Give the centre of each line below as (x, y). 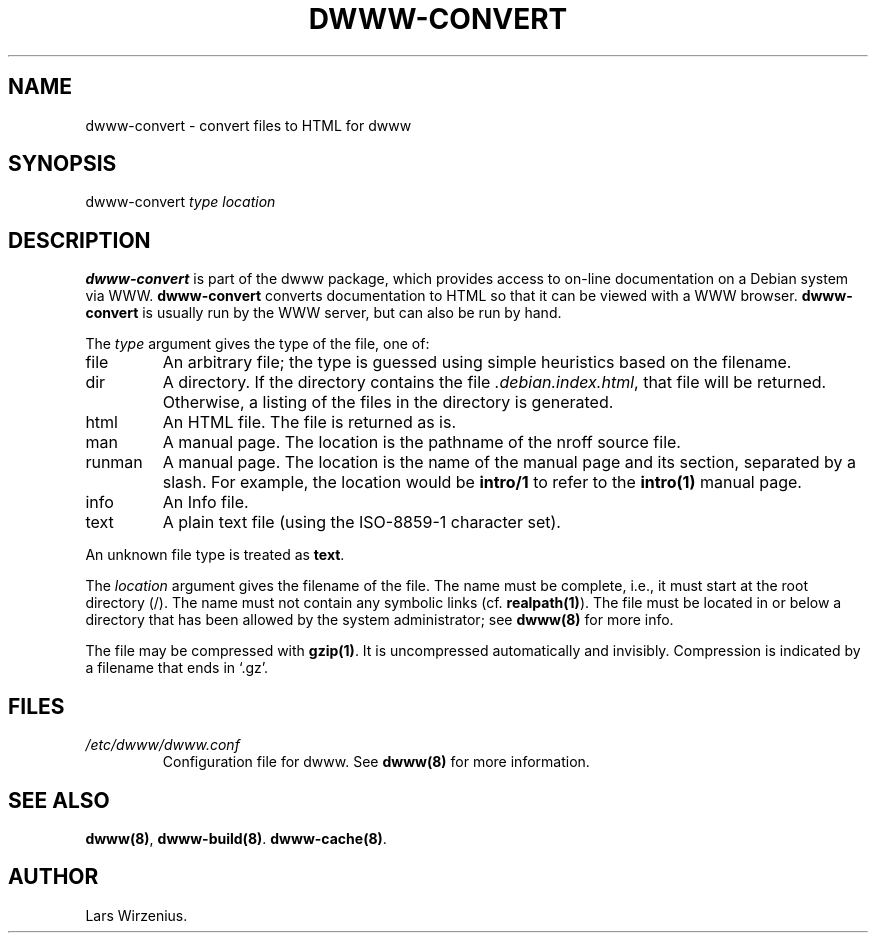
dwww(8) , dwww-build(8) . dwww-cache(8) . (236, 838)
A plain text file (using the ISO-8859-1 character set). (361, 522)
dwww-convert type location (180, 202)
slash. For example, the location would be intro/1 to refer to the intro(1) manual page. (482, 482)
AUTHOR (53, 877)
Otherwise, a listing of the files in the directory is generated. (388, 402)
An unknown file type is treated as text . (215, 555)
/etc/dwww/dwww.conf (162, 745)
